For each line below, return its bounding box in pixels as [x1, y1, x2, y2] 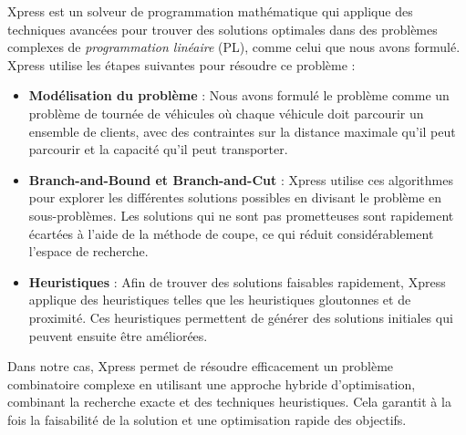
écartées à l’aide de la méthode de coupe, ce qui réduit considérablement [28, 223, 434, 243]
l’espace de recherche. [28, 242, 149, 261]
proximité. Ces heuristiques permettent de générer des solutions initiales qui [28, 307, 453, 326]
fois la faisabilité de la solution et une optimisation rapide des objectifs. [7, 409, 407, 429]
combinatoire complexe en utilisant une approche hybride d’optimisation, [7, 374, 416, 393]
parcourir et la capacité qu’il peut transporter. [28, 140, 288, 159]
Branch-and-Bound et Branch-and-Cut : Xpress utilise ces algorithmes [28, 170, 453, 189]
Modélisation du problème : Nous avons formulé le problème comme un [28, 86, 450, 105]
